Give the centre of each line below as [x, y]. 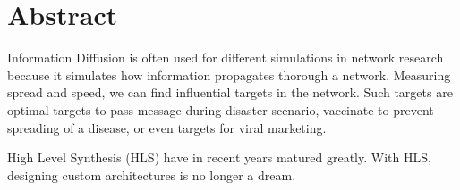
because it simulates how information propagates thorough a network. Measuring [229, 74]
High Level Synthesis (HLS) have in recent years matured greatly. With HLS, [219, 157]
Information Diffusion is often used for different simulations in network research [226, 58]
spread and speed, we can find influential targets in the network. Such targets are [230, 92]
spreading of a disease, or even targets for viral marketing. [167, 127]
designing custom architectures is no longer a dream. [152, 174]
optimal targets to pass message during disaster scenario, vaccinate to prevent [221, 109]
